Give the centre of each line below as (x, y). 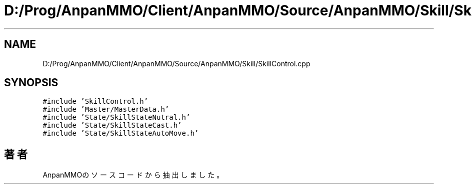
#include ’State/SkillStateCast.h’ (112, 125)
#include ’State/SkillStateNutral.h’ (116, 117)
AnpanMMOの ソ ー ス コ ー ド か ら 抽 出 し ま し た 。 (133, 175)
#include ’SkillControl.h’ (95, 101)
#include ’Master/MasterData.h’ (106, 109)
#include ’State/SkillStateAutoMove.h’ (121, 133)
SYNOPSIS (31, 83)
